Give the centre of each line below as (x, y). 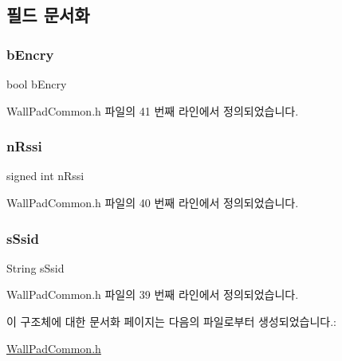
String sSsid (35, 267)
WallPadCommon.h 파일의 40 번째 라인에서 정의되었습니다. (153, 202)
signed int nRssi (45, 176)
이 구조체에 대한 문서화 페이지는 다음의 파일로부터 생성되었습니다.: (171, 321)
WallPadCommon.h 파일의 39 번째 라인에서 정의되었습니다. (153, 294)
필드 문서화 (48, 15)
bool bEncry (37, 84)
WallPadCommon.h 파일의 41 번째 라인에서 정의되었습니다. (153, 110)
